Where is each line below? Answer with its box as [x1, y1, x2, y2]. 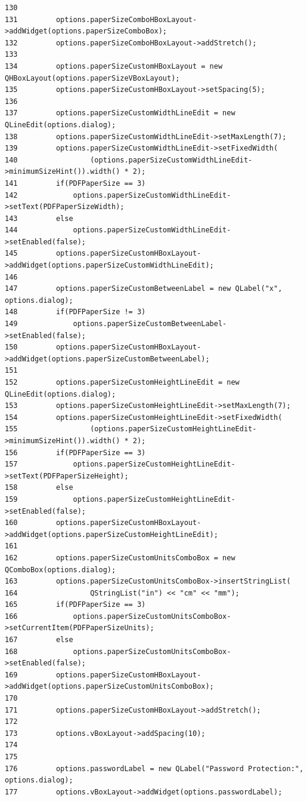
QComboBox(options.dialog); [5, 565, 116, 574]
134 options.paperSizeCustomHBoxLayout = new [5, 62, 223, 70]
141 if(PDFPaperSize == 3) [5, 179, 146, 188]
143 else [5, 214, 73, 223]
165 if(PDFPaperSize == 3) [5, 600, 146, 609]
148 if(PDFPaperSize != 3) [5, 308, 146, 317]
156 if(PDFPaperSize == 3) [5, 448, 146, 457]
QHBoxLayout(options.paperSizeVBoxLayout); [5, 73, 180, 82]
